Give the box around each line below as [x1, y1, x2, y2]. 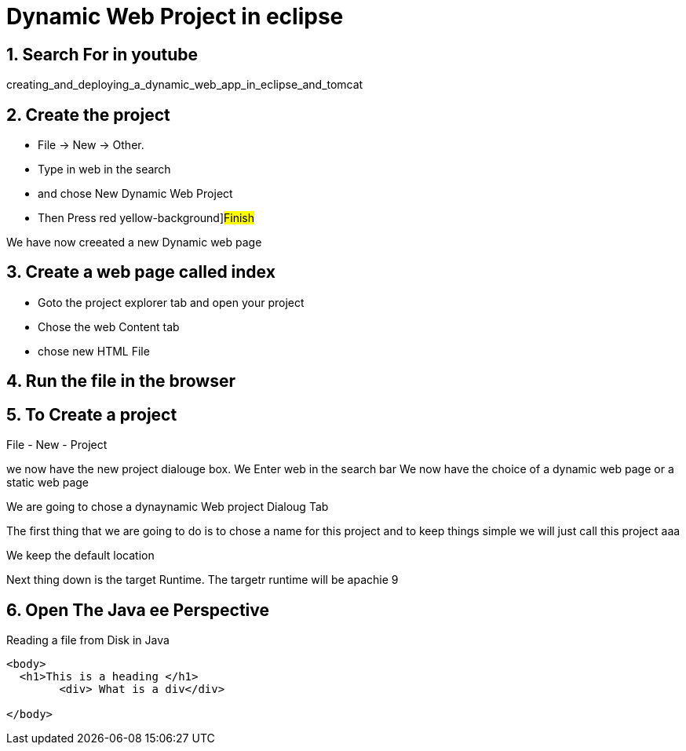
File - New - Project [6, 438, 108, 452]
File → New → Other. [38, 138, 144, 152]
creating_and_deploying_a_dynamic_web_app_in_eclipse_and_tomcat [6, 78, 363, 92]
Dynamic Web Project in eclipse [6, 3, 344, 30]
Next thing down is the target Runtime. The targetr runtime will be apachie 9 [6, 573, 399, 587]
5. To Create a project [6, 404, 177, 425]
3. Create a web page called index [6, 262, 275, 283]
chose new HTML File [38, 344, 150, 358]
